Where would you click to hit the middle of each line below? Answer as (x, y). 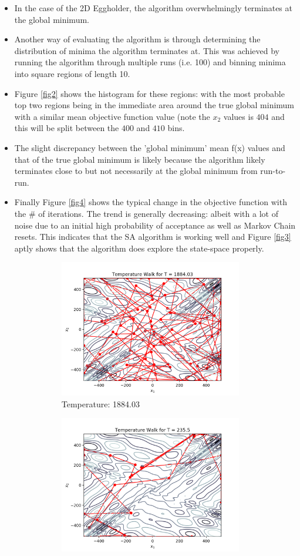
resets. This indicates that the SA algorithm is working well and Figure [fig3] (153, 237)
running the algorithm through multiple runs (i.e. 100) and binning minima (150, 62)
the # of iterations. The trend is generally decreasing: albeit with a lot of (146, 213)
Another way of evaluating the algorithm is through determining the (137, 39)
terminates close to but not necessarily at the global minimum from (136, 171)
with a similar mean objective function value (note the (112, 116)
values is (238, 116)
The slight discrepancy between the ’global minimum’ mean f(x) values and (150, 147)
